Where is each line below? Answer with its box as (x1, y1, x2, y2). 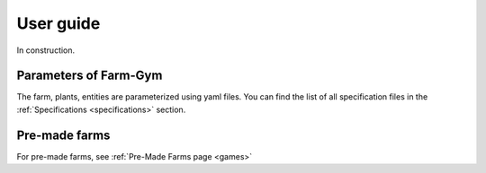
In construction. (16, 45, 76, 56)
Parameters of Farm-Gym (16, 68, 163, 83)
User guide (16, 13, 101, 33)
